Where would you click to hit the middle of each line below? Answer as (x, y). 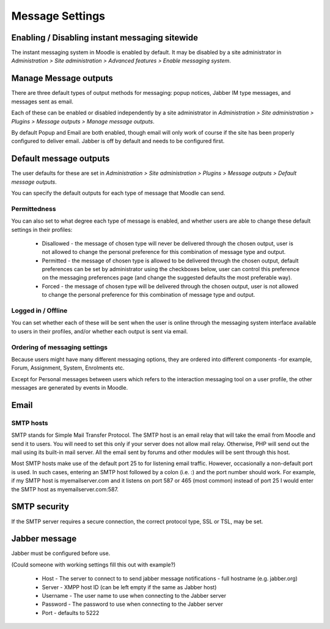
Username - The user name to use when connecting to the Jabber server (134, 595)
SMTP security (40, 507)
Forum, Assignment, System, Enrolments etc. (68, 368)
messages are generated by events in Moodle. (70, 388)
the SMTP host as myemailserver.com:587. (65, 489)
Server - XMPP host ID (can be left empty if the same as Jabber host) (129, 587)
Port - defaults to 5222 (71, 612)
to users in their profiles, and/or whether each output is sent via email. (100, 331)
